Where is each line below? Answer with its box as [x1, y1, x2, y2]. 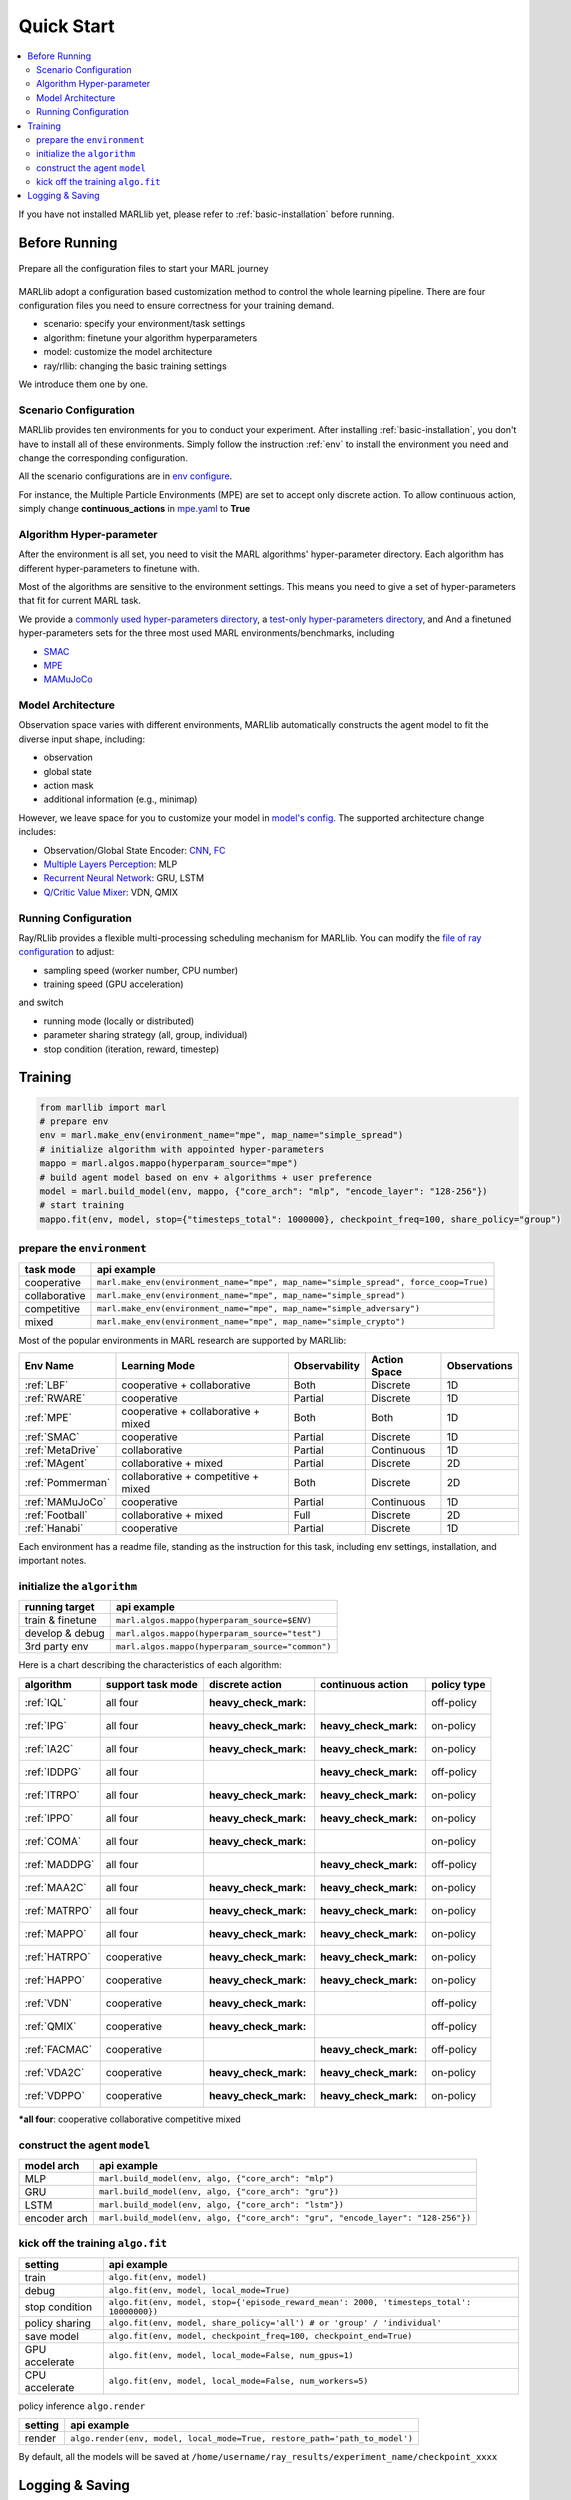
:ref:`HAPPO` [24, 1973, 85, 1987]
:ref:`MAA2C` [24, 1880, 87, 1894]
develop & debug [24, 1626, 105, 1640]
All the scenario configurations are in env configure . [18, 470, 233, 482]
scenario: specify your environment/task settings [43, 318, 246, 330]
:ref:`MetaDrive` [24, 1443, 99, 1457]
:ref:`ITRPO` [24, 1788, 80, 1802]
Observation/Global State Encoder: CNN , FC [43, 844, 226, 856]
